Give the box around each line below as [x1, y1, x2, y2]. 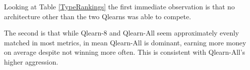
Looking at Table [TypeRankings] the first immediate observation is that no [4, 1, 235, 11]
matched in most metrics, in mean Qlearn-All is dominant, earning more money [4, 37, 247, 47]
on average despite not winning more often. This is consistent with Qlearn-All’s [4, 47, 245, 57]
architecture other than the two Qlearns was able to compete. [4, 11, 191, 21]
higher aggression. [4, 56, 59, 67]
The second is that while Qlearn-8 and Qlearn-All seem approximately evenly [4, 28, 239, 38]
